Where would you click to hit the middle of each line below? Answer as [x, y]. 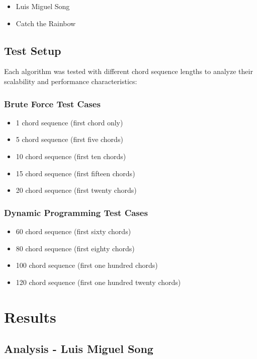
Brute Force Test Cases [52, 103]
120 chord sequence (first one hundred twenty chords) [98, 282]
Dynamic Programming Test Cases [76, 212]
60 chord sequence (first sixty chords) [73, 231]
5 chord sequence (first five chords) [69, 139]
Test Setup [33, 50]
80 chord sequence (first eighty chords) [75, 248]
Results [30, 316]
